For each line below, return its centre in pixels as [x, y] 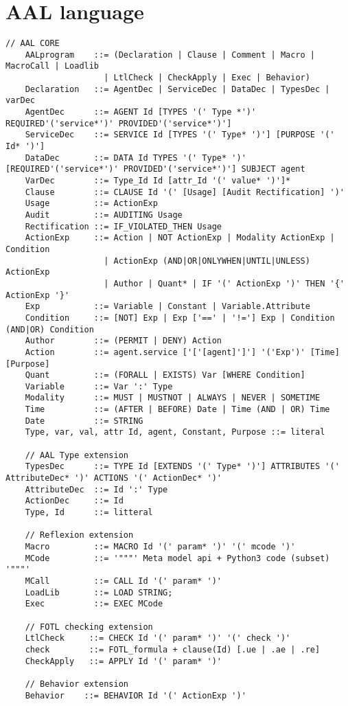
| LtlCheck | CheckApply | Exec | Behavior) [207, 78]
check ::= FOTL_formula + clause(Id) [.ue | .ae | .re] [173, 649]
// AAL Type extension [77, 455]
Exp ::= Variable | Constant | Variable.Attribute [167, 307]
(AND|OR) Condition [50, 329]
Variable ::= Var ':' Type [99, 386]
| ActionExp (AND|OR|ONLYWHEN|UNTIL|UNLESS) [207, 261]
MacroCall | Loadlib [53, 66]
